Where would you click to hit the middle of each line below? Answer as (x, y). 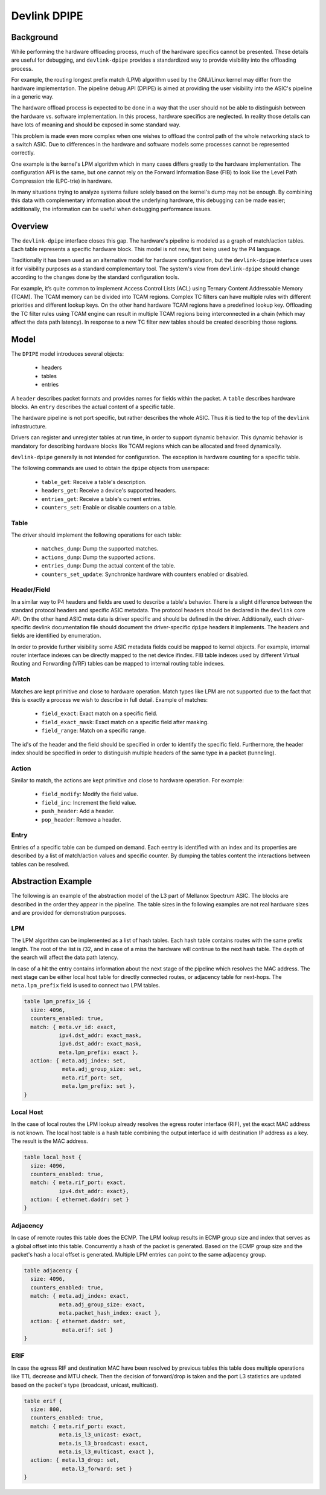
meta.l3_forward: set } (97, 1468)
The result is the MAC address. (50, 1141)
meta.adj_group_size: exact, (102, 1304)
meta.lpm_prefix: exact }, (99, 1052)
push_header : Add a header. (78, 811)
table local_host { (53, 1157)
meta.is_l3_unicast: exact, (100, 1435)
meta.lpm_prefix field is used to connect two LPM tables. (86, 986)
